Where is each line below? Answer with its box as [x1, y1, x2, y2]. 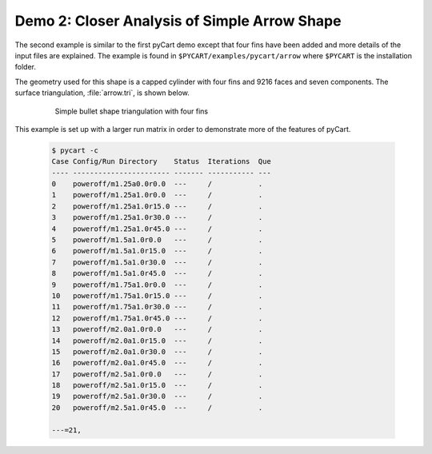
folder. [14, 62, 36, 72]
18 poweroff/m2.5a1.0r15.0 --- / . [51, 380, 263, 390]
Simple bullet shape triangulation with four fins [54, 106, 208, 116]
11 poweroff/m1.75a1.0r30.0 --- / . [51, 302, 263, 312]
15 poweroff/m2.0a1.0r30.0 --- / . [51, 347, 263, 356]
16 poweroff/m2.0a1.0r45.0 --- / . [51, 358, 263, 368]
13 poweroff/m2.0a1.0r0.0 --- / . [51, 325, 263, 334]
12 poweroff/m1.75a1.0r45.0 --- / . [51, 313, 263, 323]
